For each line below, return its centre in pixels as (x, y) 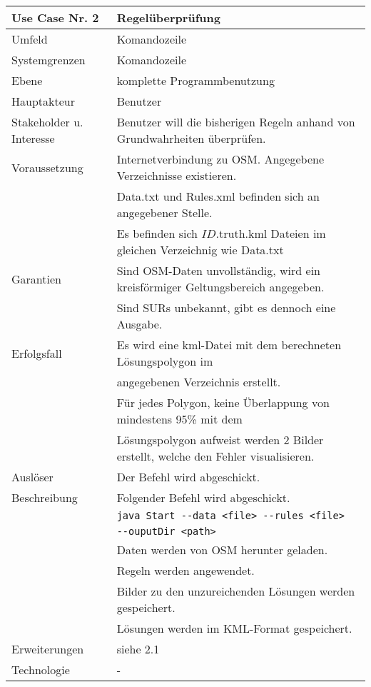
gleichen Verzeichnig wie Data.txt (200, 250)
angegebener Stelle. (164, 212)
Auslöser (32, 477)
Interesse (33, 138)
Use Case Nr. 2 (55, 17)
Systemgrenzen (49, 60)
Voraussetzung (47, 167)
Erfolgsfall (37, 353)
